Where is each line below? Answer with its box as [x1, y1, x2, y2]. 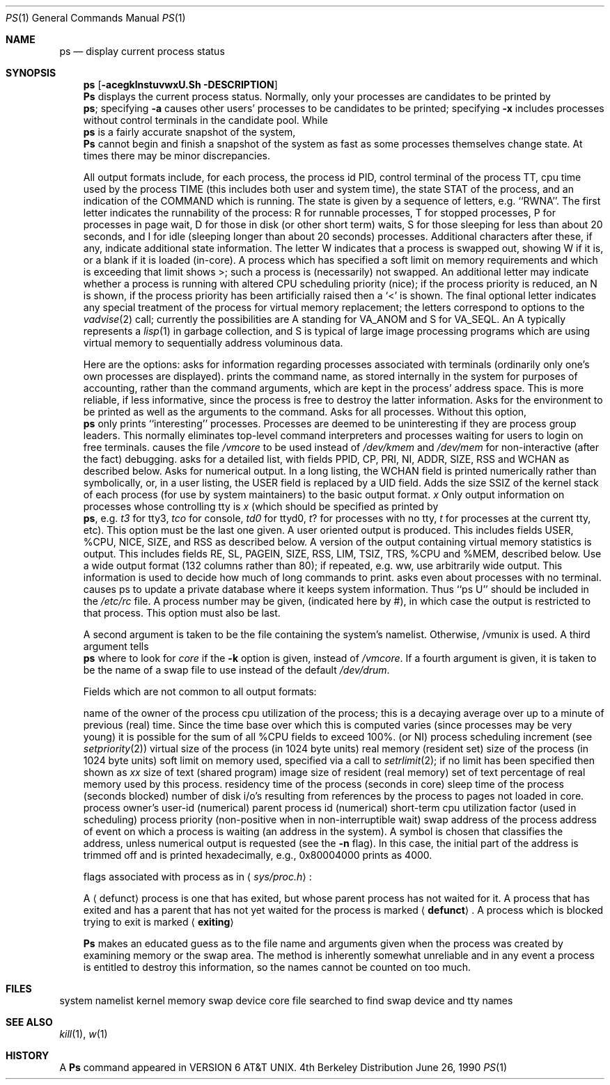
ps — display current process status [59, 45, 225, 57]
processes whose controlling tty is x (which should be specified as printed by [83, 500, 439, 512]
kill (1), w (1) [59, 1028, 108, 1040]
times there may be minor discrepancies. [83, 150, 270, 161]
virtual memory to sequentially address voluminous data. [83, 337, 343, 349]
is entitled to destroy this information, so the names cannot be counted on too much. [83, 961, 471, 973]
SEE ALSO [6, 1016, 53, 1028]
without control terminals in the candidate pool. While [83, 114, 328, 126]
